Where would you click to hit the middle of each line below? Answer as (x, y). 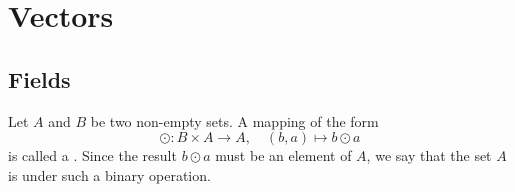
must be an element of (283, 155)
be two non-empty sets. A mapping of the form (234, 120)
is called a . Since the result (92, 155)
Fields (39, 78)
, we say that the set (429, 155)
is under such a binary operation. (109, 174)
